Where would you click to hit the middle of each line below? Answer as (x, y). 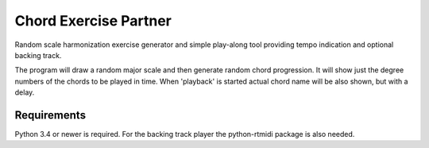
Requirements (50, 115)
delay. (25, 92)
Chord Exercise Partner (93, 21)
